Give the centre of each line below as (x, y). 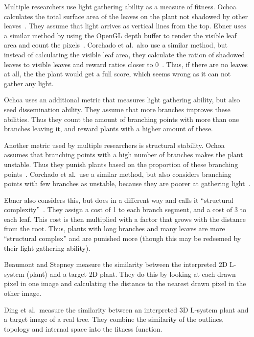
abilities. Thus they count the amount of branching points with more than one (122, 119)
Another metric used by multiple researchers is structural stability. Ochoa (114, 145)
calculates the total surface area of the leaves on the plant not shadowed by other (126, 16)
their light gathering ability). (47, 248)
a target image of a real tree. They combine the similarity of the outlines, (114, 319)
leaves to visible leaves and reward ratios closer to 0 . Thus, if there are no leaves (126, 64)
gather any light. (29, 83)
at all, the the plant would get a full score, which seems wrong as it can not (117, 74)
